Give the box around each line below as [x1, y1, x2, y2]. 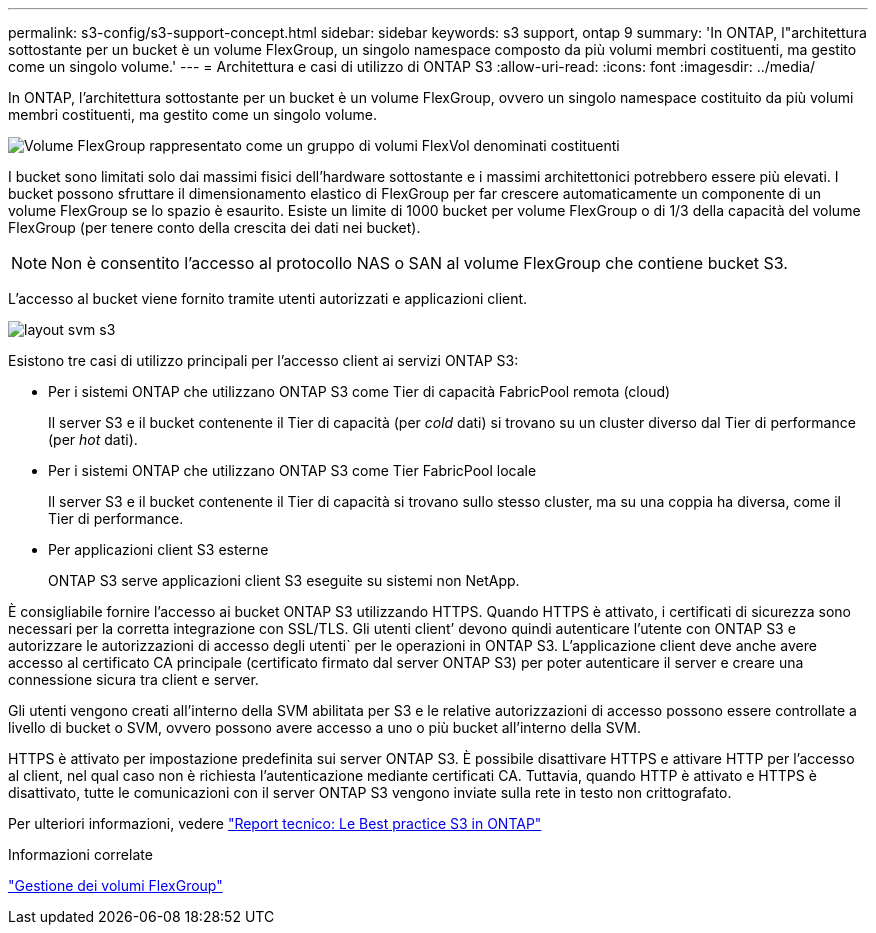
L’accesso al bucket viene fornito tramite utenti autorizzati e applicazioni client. [8, 290, 528, 307]
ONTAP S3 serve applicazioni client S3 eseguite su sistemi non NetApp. [48, 572, 520, 589]
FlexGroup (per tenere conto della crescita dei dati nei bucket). [8, 219, 421, 236]
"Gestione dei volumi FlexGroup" [8, 877, 223, 894]
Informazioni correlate [8, 846, 153, 863]
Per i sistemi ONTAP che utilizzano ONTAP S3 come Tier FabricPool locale [48, 462, 537, 479]
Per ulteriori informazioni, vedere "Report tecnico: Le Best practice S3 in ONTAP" [8, 815, 542, 832]
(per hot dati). [48, 431, 138, 448]
